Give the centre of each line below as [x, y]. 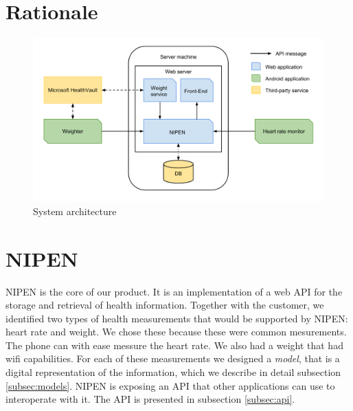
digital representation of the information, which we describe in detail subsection [173, 372]
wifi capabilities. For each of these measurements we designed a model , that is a [173, 358]
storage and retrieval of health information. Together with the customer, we [165, 305]
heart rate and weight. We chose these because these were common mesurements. [176, 332]
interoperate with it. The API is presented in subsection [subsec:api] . [150, 399]
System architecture [75, 211]
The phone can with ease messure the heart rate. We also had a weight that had [174, 345]
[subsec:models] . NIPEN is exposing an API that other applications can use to [170, 385]
